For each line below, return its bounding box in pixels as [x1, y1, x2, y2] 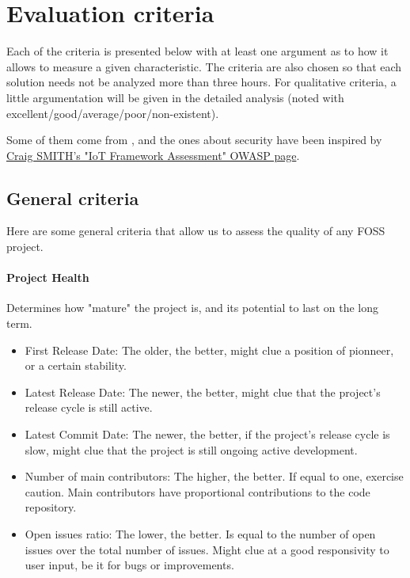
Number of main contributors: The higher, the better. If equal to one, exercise [25, 468, 404, 485]
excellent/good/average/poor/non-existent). [6, 105, 219, 121]
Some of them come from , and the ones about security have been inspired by [6, 131, 382, 148]
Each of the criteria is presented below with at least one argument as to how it [6, 43, 389, 59]
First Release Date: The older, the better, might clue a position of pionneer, [25, 341, 394, 358]
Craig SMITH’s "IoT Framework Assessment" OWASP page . [6, 146, 300, 163]
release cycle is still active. [25, 399, 153, 416]
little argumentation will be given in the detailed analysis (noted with [6, 89, 344, 105]
